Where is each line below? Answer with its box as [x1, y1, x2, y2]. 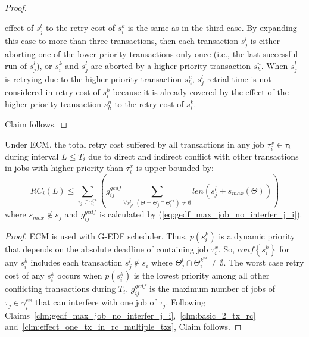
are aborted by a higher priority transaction [90, 59, 251, 71]
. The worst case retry [223, 256, 304, 269]
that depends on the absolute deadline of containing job [5, 243, 208, 255]
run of [5, 59, 27, 71]
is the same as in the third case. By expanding [127, 21, 297, 33]
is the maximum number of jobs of [149, 282, 276, 295]
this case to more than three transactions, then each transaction [5, 34, 239, 46]
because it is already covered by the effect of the [113, 85, 289, 98]
